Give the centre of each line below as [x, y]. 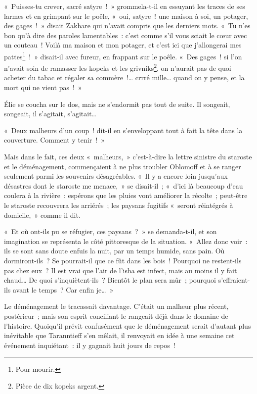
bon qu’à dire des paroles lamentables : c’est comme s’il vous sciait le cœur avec [126, 35]
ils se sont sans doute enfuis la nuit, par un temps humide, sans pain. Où [114, 251]
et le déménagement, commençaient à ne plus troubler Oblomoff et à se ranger [123, 166]
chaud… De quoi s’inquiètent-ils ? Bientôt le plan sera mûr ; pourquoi [110, 280]
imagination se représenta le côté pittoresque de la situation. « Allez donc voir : [126, 241]
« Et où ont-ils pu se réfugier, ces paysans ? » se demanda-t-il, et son [110, 231]
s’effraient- [234, 280]
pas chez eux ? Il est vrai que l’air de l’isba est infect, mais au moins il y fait [121, 270]
